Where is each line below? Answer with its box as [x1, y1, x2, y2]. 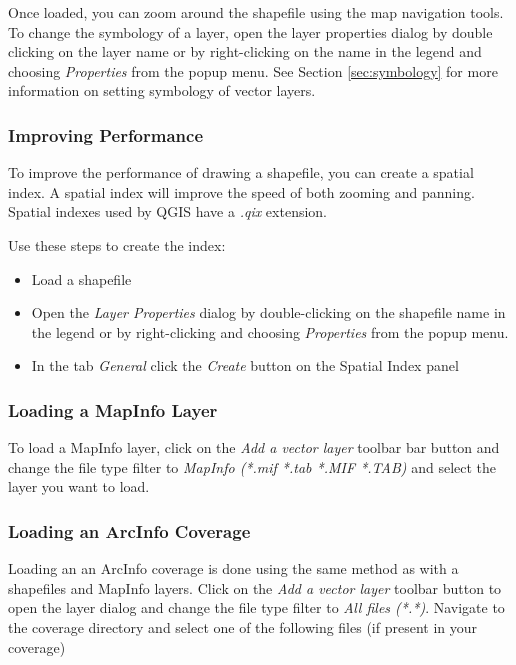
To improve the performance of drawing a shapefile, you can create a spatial [8, 162, 474, 183]
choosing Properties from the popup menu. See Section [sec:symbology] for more [8, 60, 498, 81]
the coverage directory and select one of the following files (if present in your [8, 616, 478, 637]
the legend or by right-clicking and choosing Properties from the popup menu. [31, 321, 509, 342]
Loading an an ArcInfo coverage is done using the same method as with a [8, 558, 459, 579]
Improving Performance [8, 122, 204, 147]
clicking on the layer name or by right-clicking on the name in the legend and [8, 41, 482, 62]
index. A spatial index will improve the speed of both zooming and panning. [8, 181, 475, 202]
